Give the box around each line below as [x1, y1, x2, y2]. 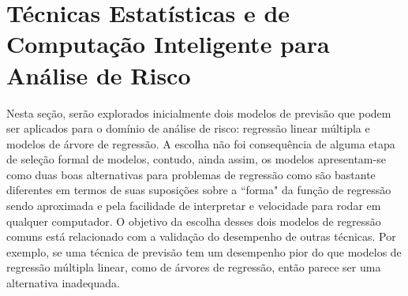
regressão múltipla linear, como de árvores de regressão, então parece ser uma [6, 259, 381, 275]
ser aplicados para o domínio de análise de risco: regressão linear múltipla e [6, 120, 370, 137]
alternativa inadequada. [6, 275, 120, 291]
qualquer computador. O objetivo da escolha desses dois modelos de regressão [6, 212, 381, 229]
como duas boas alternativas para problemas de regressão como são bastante [6, 166, 376, 182]
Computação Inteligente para [6, 28, 330, 60]
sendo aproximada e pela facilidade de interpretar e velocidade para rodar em [6, 197, 381, 214]
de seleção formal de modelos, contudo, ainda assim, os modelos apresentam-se [6, 151, 386, 167]
